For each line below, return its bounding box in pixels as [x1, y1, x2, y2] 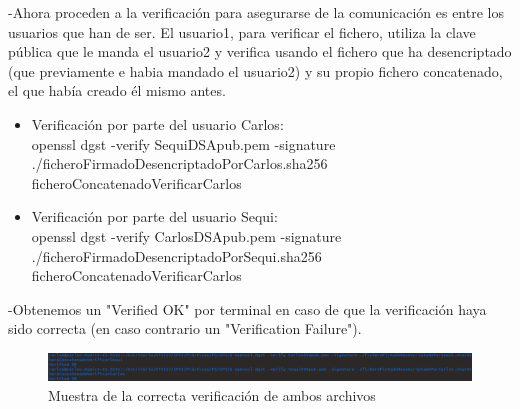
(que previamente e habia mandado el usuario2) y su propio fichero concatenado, [8, 60, 503, 81]
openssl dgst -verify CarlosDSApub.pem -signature [31, 225, 342, 246]
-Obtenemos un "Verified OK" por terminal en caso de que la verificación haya [8, 298, 487, 319]
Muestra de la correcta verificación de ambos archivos [48, 384, 376, 405]
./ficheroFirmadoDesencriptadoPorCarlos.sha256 [31, 153, 328, 174]
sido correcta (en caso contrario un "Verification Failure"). [8, 318, 362, 339]
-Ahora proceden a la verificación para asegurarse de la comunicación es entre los [8, 2, 504, 22]
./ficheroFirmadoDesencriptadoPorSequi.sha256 [31, 245, 322, 266]
